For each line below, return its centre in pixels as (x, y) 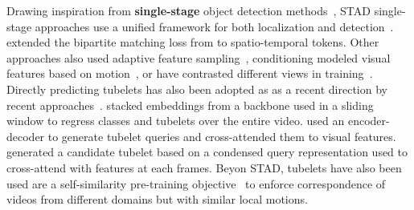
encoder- (369, 121)
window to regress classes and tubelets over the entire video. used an (176, 121)
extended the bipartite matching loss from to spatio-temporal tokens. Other (193, 42)
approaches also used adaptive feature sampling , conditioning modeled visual (199, 57)
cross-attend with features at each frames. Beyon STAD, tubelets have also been (204, 167)
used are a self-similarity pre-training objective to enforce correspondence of (196, 183)
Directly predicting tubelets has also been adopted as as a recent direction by (197, 89)
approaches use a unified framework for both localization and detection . (214, 26)
